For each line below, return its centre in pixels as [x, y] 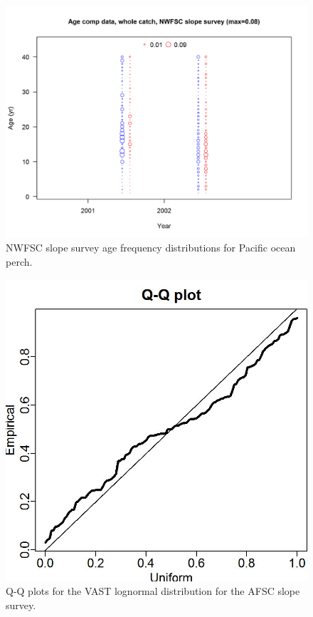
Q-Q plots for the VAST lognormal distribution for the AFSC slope [153, 591]
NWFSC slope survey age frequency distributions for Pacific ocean [151, 248]
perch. [19, 262]
